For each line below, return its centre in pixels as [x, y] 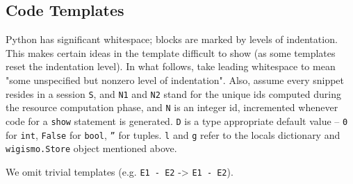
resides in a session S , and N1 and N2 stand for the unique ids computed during [173, 93]
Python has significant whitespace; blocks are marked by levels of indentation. [172, 39]
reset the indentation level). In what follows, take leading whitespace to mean [171, 66]
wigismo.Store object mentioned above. [91, 148]
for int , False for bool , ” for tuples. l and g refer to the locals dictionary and [173, 134]
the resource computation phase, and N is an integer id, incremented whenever [172, 107]
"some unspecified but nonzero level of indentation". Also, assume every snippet [175, 80]
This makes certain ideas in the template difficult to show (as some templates [171, 52]
